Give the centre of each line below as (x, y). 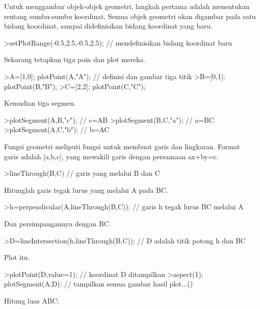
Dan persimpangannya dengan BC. (57, 223)
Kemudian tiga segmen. (40, 103)
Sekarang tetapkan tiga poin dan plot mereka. (75, 59)
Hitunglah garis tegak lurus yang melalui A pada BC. (86, 190)
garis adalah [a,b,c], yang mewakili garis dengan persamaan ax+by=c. (111, 156)
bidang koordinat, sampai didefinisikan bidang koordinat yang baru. (108, 26)
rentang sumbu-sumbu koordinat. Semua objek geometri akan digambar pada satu (130, 16)
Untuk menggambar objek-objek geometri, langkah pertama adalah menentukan (127, 6)
